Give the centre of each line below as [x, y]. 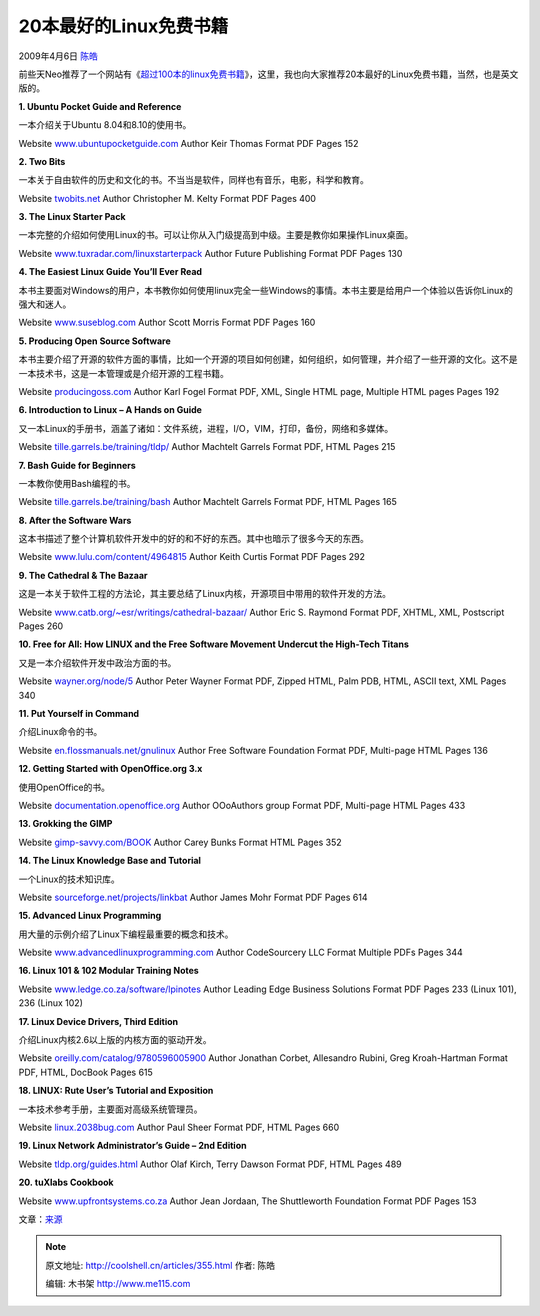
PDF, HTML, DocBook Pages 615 [86, 1072]
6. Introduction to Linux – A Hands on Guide [110, 410]
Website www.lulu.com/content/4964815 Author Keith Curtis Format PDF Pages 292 [191, 557]
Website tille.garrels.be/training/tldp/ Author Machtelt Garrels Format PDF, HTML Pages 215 [207, 447]
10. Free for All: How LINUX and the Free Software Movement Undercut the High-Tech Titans [214, 644]
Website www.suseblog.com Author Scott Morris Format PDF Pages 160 [167, 322]
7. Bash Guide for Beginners [77, 465]
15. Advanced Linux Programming [90, 916]
